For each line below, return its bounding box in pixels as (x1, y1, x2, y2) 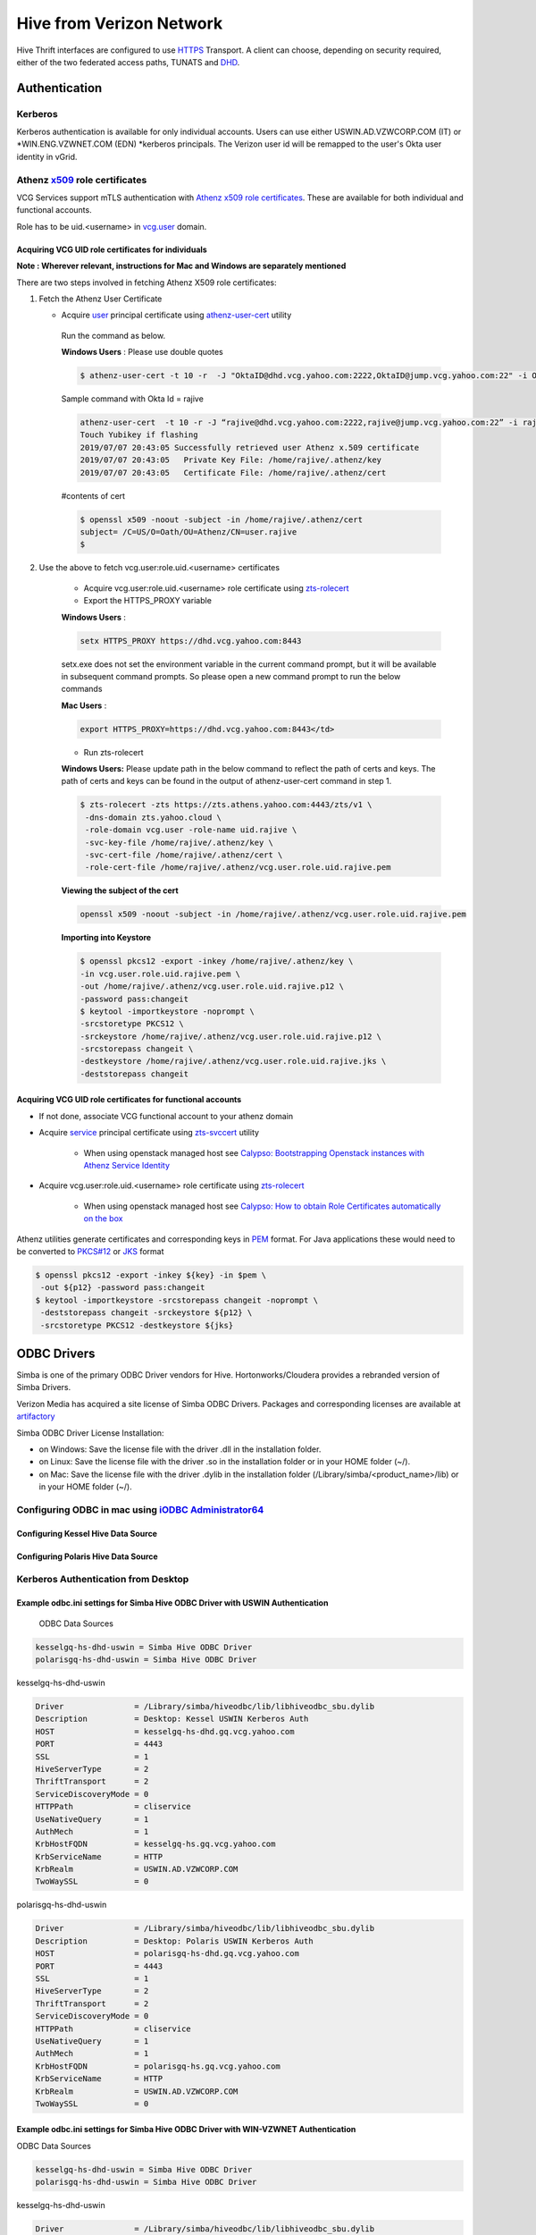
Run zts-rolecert (83, 746, 144, 757)
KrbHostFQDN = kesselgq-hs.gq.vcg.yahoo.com (35, 1839, 276, 1850)
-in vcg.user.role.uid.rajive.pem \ (80, 968, 241, 979)
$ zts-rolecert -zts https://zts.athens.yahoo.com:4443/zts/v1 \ (80, 800, 373, 810)
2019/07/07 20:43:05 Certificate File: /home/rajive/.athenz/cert (80, 468, 387, 477)
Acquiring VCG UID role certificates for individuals (16, 244, 207, 255)
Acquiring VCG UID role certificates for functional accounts (16, 1094, 242, 1105)
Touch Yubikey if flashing (80, 430, 198, 440)
